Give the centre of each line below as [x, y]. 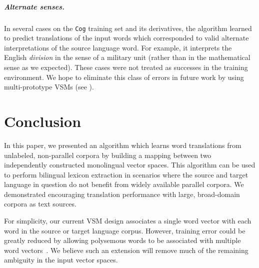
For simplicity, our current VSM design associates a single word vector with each [128, 221]
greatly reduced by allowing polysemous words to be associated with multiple [122, 240]
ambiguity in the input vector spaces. [61, 260]
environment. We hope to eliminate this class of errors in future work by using [124, 77]
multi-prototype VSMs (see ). [49, 87]
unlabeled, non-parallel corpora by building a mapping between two [108, 155]
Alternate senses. [34, 6]
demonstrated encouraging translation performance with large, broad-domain [122, 194]
